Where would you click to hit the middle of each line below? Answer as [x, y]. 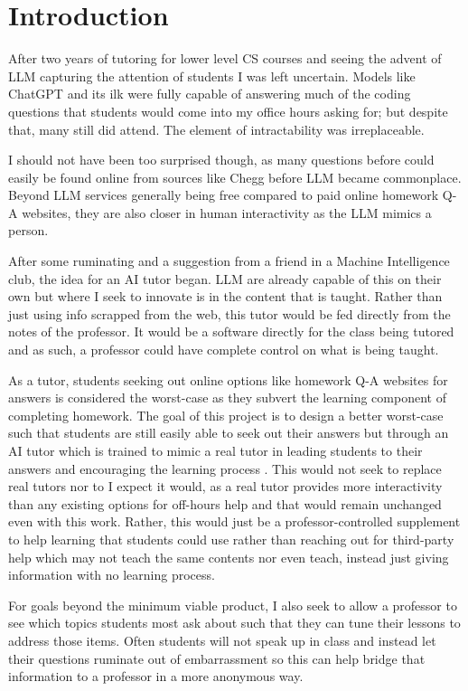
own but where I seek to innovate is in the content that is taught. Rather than [225, 296]
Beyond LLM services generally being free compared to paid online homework [224, 195]
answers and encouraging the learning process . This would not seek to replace [225, 468]
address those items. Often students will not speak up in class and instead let [222, 640]
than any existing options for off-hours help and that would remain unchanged [225, 503]
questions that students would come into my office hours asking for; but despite [228, 111]
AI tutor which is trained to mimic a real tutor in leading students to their [215, 450]
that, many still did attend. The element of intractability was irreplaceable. [216, 129]
